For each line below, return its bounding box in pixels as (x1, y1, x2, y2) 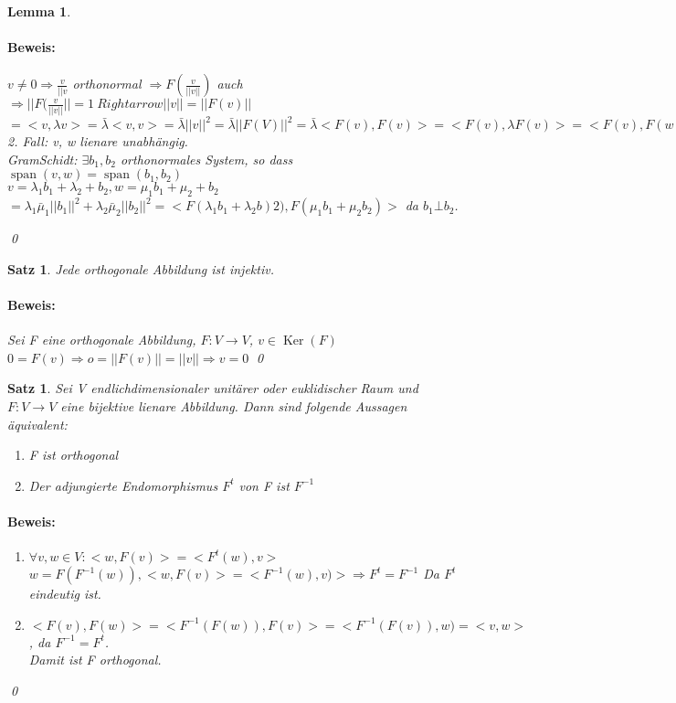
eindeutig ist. (28, 584, 101, 603)
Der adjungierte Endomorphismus (28, 475, 218, 495)
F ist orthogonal (28, 445, 119, 464)
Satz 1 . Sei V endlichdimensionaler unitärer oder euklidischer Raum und (7, 378, 418, 398)
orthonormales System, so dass (120, 149, 293, 168)
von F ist (238, 475, 290, 495)
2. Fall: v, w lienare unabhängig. (7, 132, 188, 151)
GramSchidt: (7, 149, 78, 168)
